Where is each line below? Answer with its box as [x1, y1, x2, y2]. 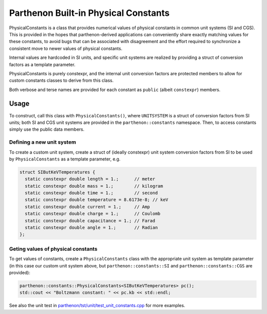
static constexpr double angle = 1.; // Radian [25, 225, 158, 230]
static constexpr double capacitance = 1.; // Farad [25, 218, 155, 223]
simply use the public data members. [9, 126, 85, 132]
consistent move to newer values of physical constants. [9, 45, 123, 52]
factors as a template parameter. [9, 61, 76, 67]
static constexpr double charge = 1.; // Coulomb [25, 211, 161, 216]
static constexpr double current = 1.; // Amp [25, 204, 150, 209]
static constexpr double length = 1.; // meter [25, 176, 155, 182]
